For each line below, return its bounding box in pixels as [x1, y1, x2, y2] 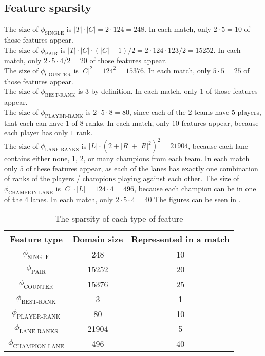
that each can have [4, 117, 64, 128]
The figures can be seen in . [154, 193, 241, 204]
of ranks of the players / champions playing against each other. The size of [4, 173, 239, 184]
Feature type [10, 233, 63, 245]
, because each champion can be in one [134, 183, 256, 194]
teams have [194, 106, 230, 117]
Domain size [72, 233, 123, 245]
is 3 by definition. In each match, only [78, 86, 198, 96]
